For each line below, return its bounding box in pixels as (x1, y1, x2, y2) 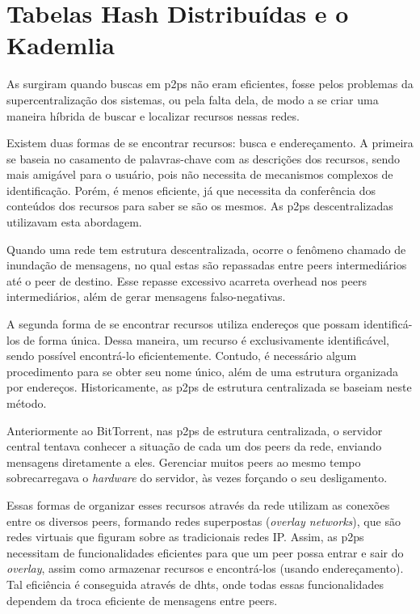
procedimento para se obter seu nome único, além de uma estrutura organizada (6, 362, 399, 379)
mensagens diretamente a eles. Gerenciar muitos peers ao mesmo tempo (6, 453, 361, 470)
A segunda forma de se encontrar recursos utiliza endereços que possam (6, 315, 360, 332)
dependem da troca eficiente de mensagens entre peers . (6, 591, 278, 608)
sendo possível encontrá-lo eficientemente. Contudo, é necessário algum (6, 347, 357, 364)
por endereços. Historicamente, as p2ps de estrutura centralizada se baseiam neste (6, 379, 412, 396)
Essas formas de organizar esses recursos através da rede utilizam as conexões (6, 496, 390, 513)
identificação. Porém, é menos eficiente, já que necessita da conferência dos (6, 181, 376, 198)
